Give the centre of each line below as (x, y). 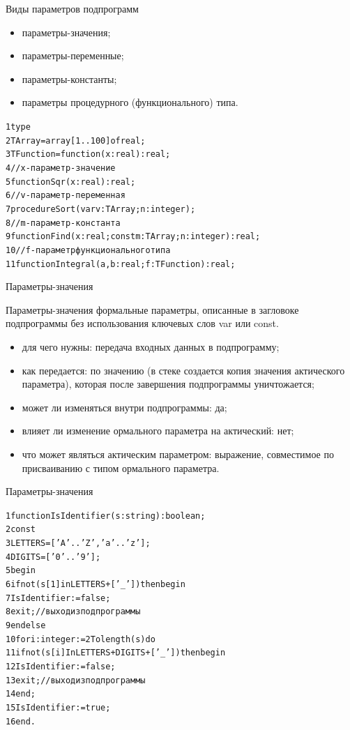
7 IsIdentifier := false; (58, 598)
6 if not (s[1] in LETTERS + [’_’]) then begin (96, 584)
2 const (21, 530)
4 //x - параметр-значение (61, 168)
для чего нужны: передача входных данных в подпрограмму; (151, 346)
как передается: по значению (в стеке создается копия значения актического (183, 370)
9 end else (26, 625)
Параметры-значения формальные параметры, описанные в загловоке (152, 309)
